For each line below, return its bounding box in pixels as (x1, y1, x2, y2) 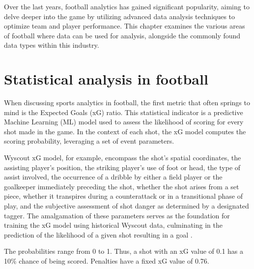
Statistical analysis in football (4, 69, 208, 89)
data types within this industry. (4, 40, 99, 50)
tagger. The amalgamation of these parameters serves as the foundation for (4, 210, 230, 220)
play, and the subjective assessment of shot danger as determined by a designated (4, 201, 249, 211)
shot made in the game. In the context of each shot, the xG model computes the (4, 126, 246, 136)
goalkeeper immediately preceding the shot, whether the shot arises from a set (4, 181, 239, 191)
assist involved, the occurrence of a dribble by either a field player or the (4, 172, 223, 182)
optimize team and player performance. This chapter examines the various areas (4, 21, 245, 31)
